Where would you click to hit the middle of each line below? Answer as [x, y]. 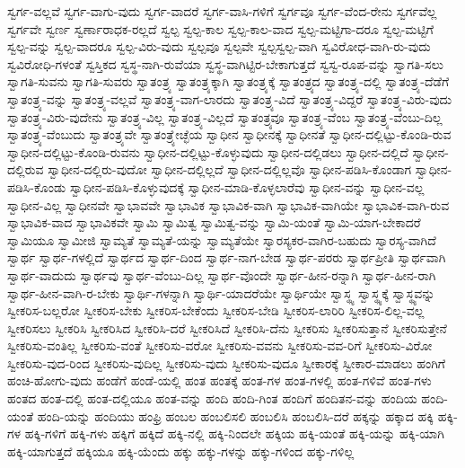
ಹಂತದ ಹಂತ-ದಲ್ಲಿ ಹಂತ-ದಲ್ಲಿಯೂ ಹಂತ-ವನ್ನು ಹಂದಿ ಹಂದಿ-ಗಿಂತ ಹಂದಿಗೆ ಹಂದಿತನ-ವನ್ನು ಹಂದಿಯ [212, 398]
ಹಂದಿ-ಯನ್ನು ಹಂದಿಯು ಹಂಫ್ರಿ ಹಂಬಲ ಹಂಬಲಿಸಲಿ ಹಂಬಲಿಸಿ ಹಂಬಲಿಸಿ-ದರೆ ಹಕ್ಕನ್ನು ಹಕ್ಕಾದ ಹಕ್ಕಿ [236, 415]
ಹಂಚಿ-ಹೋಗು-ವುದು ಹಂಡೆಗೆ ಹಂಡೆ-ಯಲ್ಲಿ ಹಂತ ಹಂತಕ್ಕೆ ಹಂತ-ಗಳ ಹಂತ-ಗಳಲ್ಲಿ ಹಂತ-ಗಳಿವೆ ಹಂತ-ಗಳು [219, 380]
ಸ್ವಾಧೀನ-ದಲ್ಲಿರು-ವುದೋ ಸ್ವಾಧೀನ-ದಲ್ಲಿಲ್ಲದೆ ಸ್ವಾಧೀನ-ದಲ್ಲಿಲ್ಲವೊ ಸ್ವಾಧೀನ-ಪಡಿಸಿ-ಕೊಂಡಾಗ [230, 169]
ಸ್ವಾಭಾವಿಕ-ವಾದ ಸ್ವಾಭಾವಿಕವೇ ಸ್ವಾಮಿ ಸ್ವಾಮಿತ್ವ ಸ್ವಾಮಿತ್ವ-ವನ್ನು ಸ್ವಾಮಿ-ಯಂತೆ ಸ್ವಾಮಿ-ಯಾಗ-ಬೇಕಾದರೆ [214, 222]
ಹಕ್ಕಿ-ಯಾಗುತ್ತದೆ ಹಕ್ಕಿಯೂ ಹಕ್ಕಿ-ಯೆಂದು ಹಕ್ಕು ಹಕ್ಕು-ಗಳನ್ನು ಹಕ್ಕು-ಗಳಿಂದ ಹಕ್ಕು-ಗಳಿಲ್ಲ [181, 450]
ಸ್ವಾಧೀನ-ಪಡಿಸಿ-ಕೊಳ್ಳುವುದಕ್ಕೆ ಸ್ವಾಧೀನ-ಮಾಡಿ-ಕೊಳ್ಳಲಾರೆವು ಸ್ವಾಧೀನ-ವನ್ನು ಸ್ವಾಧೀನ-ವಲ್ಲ [247, 186]
